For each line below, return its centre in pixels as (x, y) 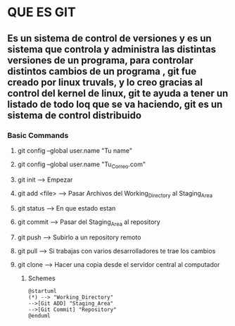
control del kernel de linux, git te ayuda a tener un (118, 93)
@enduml (39, 316)
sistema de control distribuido (75, 115)
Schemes (42, 278)
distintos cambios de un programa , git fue (102, 71)
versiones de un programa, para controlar (100, 60)
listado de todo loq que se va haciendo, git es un (115, 104)
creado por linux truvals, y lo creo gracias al (105, 82)
